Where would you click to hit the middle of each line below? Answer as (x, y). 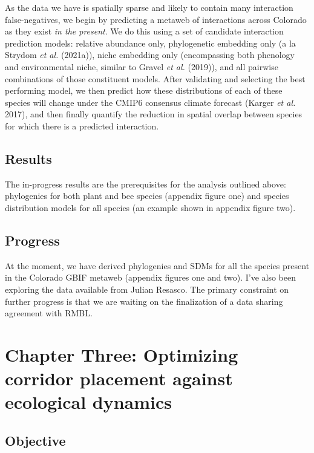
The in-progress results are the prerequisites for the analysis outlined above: (146, 184)
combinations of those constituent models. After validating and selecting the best (155, 78)
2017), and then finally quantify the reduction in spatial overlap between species (154, 114)
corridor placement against (119, 378)
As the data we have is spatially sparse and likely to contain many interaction (149, 7)
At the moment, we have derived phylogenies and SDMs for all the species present (157, 265)
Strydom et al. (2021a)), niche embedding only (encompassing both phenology (150, 55)
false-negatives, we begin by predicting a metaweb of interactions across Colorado (156, 19)
